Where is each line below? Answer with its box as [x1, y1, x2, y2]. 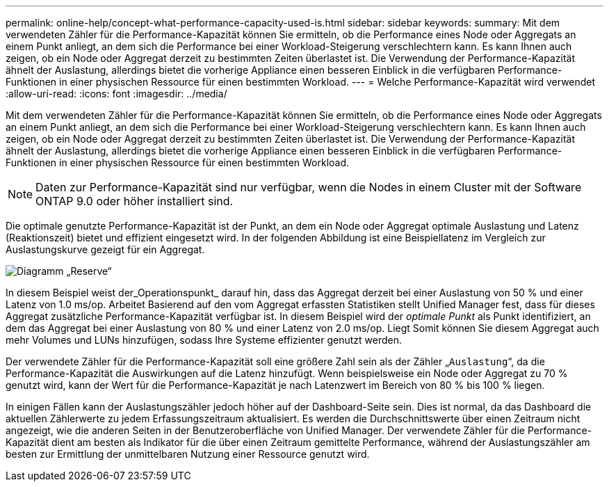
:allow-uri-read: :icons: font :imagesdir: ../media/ [6, 88, 227, 99]
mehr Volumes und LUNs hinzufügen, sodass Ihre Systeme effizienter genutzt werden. [6, 334, 402, 346]
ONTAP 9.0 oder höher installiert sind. [35, 194, 234, 208]
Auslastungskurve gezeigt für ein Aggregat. [6, 243, 205, 255]
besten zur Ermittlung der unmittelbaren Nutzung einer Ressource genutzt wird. [6, 448, 370, 460]
